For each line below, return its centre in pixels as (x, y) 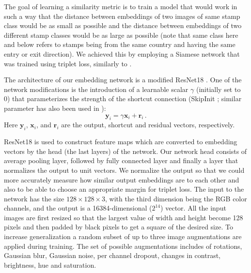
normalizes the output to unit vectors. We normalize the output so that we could (124, 170)
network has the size (34, 198)
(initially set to (218, 89)
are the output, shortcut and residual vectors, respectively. (148, 125)
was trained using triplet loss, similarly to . (68, 63)
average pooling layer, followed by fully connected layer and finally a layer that (121, 160)
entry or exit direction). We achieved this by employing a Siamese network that (122, 53)
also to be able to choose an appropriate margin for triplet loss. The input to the (124, 189)
